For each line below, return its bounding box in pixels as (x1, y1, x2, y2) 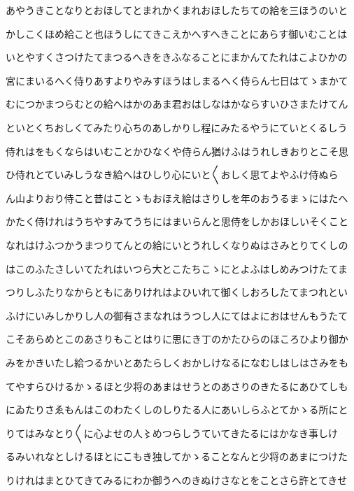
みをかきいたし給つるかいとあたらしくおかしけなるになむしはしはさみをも (6, 355, 348, 369)
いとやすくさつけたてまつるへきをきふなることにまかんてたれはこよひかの (6, 50, 348, 64)
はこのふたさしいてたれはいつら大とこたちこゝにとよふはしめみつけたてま (6, 261, 348, 276)
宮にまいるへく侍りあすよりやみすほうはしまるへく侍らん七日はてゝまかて (6, 73, 348, 87)
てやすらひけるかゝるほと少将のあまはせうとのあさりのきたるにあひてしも (6, 378, 348, 393)
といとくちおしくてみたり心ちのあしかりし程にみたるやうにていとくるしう (6, 120, 348, 134)
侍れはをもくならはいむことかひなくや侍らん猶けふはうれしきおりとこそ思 (6, 143, 348, 158)
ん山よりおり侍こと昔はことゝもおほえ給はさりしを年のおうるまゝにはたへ (6, 190, 348, 205)
